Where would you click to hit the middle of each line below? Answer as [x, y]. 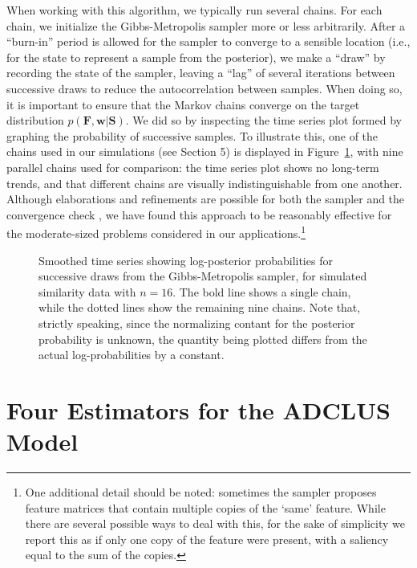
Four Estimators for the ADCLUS [198, 409]
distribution [35, 120]
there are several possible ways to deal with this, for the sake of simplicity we [215, 523]
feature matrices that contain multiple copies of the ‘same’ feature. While [205, 507]
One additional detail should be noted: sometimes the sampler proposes [201, 492]
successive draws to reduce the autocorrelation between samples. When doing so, [204, 88]
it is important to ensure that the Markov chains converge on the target [183, 104]
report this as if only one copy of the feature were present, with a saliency [207, 539]
